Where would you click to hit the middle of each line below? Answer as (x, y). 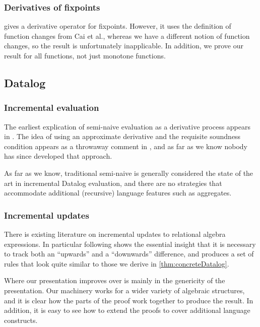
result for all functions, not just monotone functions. (85, 55)
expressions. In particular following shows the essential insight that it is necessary (130, 244)
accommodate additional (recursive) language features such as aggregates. (118, 193)
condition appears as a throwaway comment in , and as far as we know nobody (126, 146)
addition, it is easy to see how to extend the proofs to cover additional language (127, 310)
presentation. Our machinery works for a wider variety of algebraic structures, (124, 290)
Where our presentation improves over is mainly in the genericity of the (115, 280)
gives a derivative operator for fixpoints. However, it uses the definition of (118, 26)
